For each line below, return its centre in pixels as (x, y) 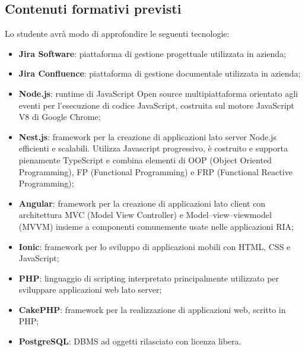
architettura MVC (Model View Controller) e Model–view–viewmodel (145, 215)
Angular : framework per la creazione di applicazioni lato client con (142, 203)
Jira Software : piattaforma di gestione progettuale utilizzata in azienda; (152, 53)
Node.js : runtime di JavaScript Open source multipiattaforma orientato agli (158, 93)
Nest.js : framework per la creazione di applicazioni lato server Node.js (147, 136)
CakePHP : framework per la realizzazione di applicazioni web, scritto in (152, 309)
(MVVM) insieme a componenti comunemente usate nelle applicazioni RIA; (156, 226)
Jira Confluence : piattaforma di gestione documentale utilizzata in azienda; (160, 73)
